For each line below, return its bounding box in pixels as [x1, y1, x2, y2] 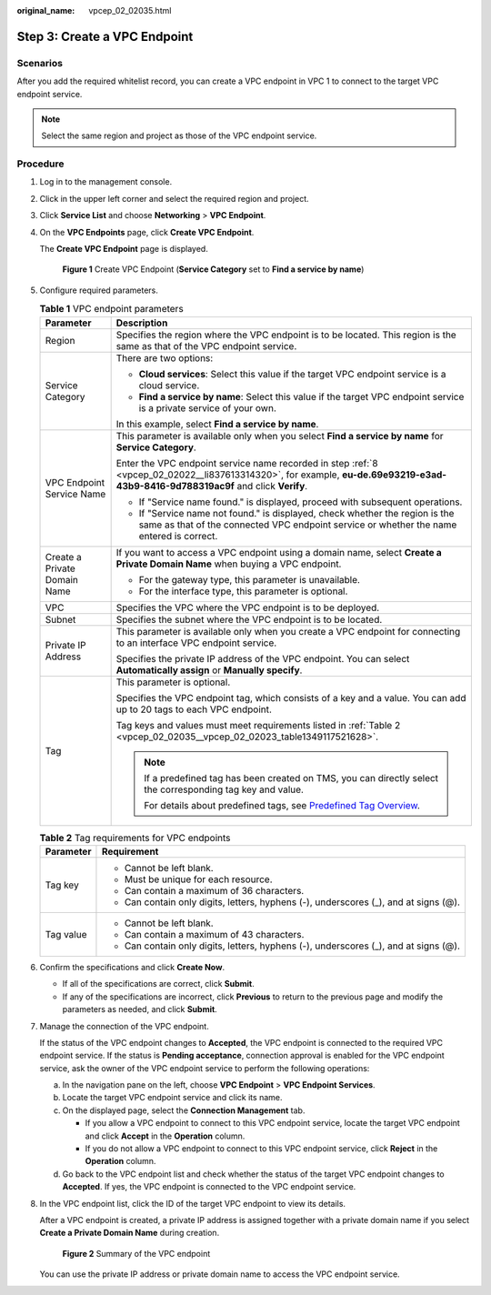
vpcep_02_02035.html [88, 5, 172, 15]
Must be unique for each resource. [124, 873, 273, 886]
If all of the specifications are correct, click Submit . [62, 979, 255, 989]
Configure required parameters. [39, 285, 159, 296]
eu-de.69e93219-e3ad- [342, 468, 447, 481]
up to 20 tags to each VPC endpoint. [115, 703, 273, 716]
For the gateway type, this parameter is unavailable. [138, 573, 361, 586]
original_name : [16, 5, 75, 15]
